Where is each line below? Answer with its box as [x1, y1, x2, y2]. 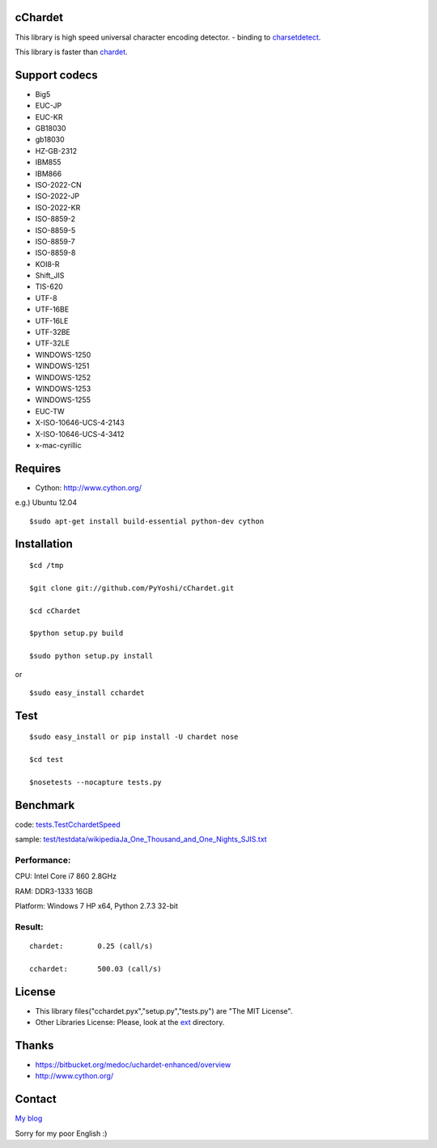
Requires [15, 461, 62, 475]
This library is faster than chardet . [15, 47, 129, 57]
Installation [15, 537, 73, 551]
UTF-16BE [35, 304, 70, 315]
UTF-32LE [35, 338, 70, 348]
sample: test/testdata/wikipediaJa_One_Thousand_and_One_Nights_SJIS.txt [15, 834, 267, 845]
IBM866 [35, 168, 62, 178]
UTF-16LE [35, 316, 69, 325]
